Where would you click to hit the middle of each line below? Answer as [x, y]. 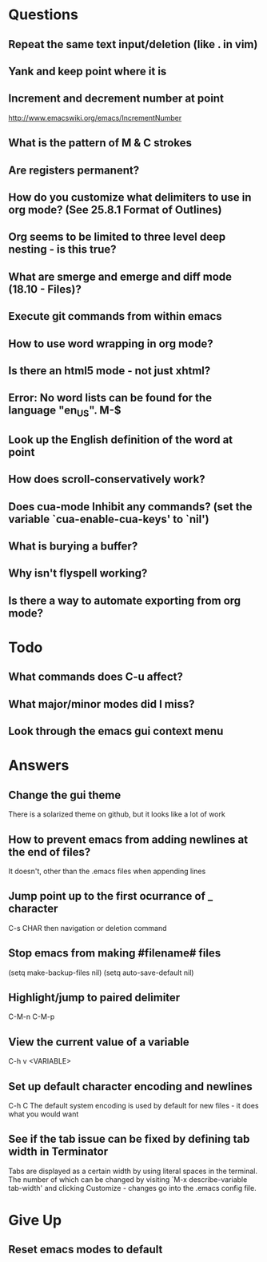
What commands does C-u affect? [96, 677]
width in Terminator [58, 1152]
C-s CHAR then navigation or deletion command [88, 928]
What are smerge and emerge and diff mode [120, 276]
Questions [43, 15]
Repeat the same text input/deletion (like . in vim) [133, 44]
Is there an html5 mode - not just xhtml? [110, 371]
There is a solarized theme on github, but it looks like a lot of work [117, 814]
